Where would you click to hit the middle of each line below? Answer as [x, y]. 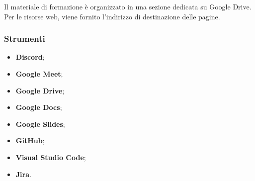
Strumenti [25, 39]
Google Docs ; [39, 107]
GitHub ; [30, 140]
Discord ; [30, 57]
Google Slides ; [40, 124]
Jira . [23, 174]
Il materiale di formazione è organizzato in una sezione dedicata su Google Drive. [128, 6]
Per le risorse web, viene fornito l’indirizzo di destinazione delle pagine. [112, 16]
